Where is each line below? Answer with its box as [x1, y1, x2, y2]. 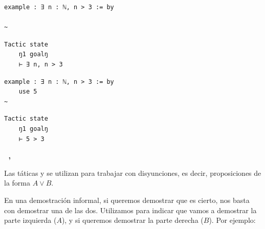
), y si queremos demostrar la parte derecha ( [61, 215, 204, 225]
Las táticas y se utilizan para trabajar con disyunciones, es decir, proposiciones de [4, 167, 261, 178]
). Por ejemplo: [209, 215, 256, 225]
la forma [4, 177, 30, 188]
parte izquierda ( [4, 215, 57, 225]
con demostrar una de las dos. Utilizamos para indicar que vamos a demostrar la [4, 204, 257, 215]
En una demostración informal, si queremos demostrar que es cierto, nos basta [4, 194, 250, 205]
